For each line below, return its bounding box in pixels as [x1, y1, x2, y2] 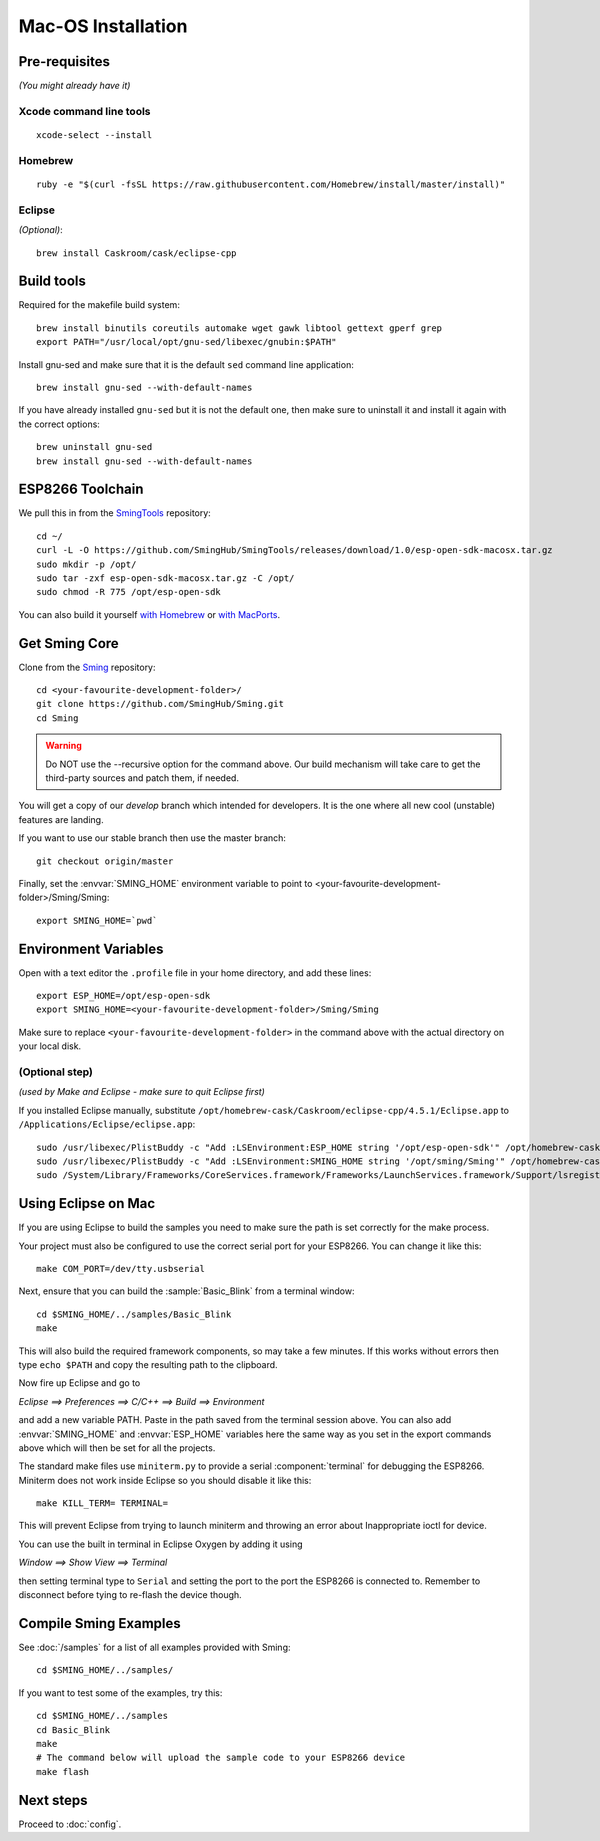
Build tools [18, 273, 87, 290]
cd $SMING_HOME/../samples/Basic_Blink [36, 1308, 232, 1320]
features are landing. [18, 813, 104, 825]
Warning [45, 740, 82, 752]
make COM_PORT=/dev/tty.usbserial [36, 1263, 205, 1275]
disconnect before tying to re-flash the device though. [18, 1589, 242, 1601]
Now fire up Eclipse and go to [18, 1377, 141, 1389]
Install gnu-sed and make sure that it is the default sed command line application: [18, 358, 354, 370]
